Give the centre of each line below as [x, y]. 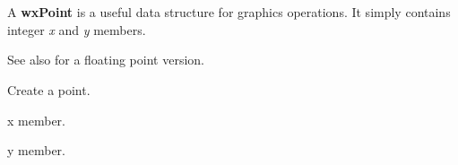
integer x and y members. [77, 29]
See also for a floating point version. [106, 60]
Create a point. [49, 89]
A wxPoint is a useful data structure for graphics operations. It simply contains [229, 12]
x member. [36, 120]
